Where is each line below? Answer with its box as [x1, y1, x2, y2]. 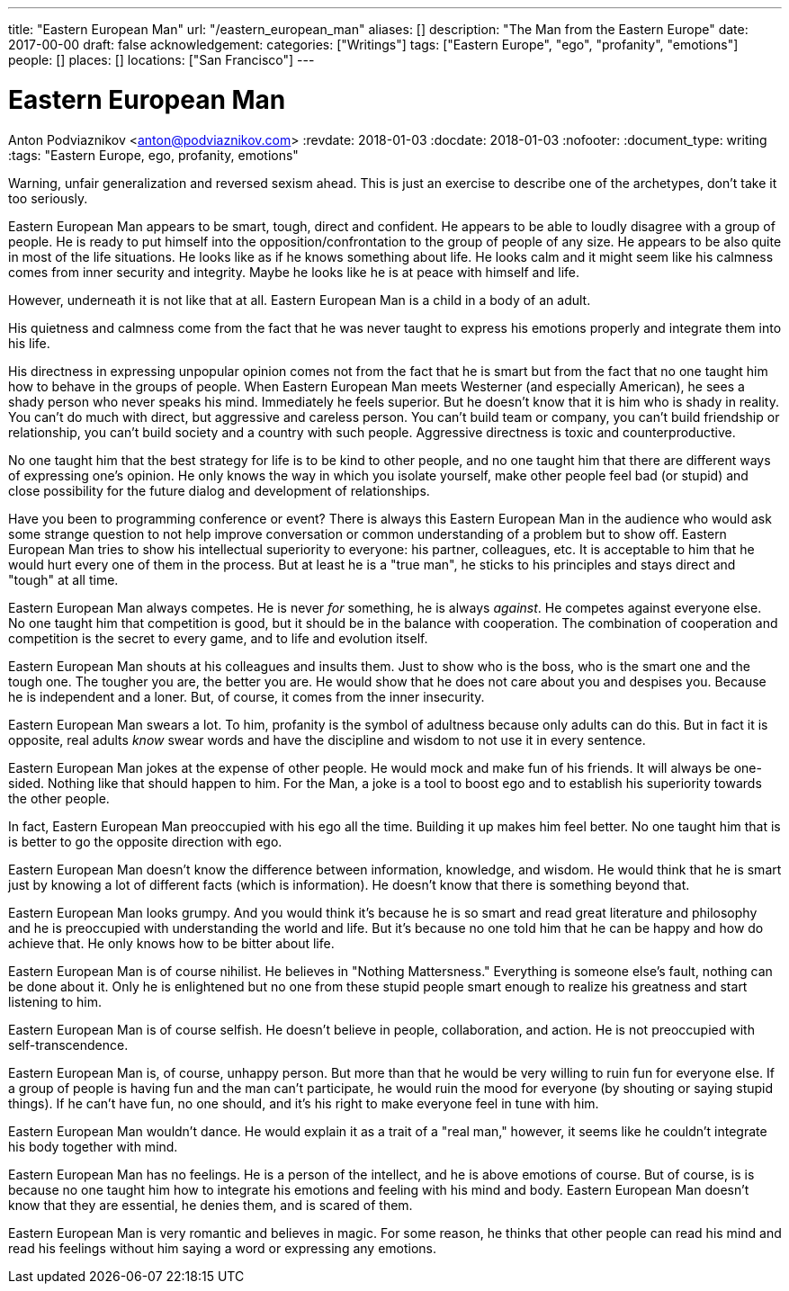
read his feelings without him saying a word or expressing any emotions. [8, 1240, 437, 1256]
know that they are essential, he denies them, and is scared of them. [8, 1197, 413, 1213]
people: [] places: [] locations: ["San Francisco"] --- [8, 52, 315, 67]
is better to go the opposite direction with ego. [8, 833, 282, 849]
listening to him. [8, 993, 102, 1009]
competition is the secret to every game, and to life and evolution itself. [8, 630, 428, 646]
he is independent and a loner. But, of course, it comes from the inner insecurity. [8, 688, 485, 704]
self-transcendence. [8, 1036, 129, 1053]
